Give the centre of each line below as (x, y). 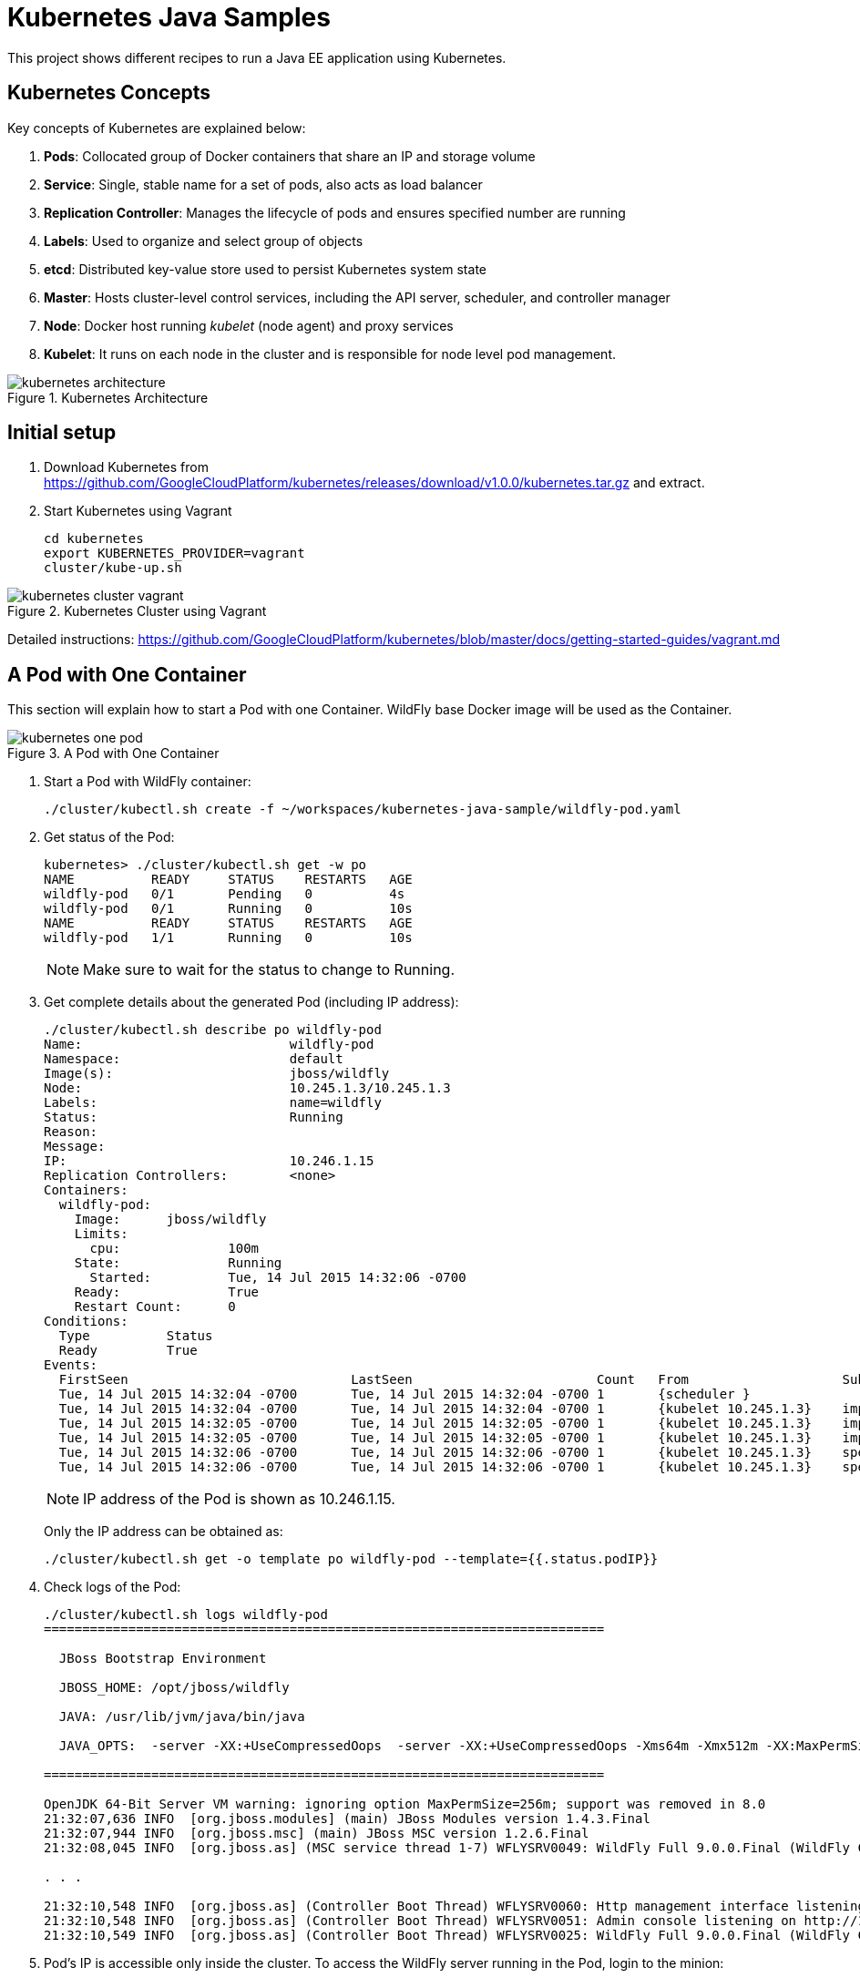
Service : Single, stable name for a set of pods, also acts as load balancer (263, 184)
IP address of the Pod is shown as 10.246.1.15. (239, 1499)
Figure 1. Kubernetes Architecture (108, 397)
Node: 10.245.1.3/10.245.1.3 (247, 1088)
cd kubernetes (94, 539)
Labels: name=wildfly (213, 1103)
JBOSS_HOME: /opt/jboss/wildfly (174, 1688)
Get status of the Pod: (109, 837)
